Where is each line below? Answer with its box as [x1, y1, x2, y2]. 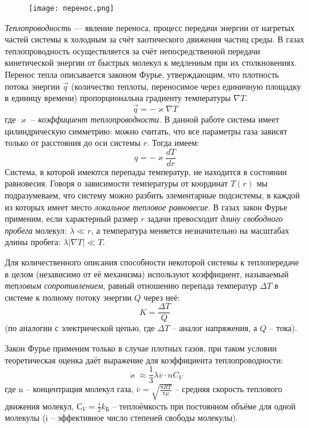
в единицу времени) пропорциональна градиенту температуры [5, 91, 231, 104]
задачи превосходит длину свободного [147, 212, 283, 225]
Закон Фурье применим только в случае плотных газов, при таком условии [5, 342, 277, 354]
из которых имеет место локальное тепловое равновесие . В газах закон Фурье [5, 200, 288, 213]
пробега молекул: [5, 224, 67, 236]
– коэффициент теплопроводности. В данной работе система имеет [31, 113, 279, 126]
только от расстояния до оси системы [5, 136, 141, 149]
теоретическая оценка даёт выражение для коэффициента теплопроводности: [5, 353, 283, 366]
